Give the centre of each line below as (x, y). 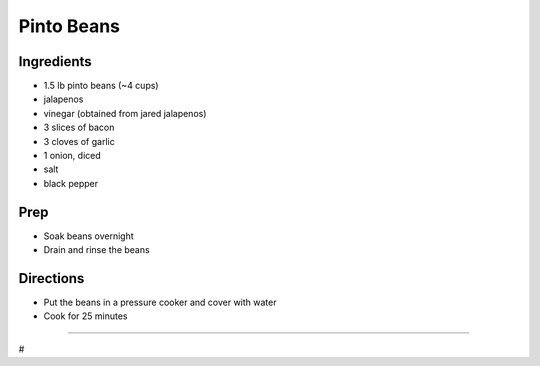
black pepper (71, 183)
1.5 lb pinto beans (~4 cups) (101, 86)
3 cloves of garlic (79, 141)
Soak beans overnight (88, 236)
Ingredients (55, 61)
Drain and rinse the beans (96, 250)
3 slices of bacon (79, 127)
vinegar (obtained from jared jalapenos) (125, 113)
